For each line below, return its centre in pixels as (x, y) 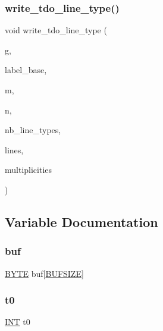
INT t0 (18, 322)
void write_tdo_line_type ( (56, 30)
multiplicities (29, 170)
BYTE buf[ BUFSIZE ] (44, 273)
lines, (14, 149)
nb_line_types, (33, 130)
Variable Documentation (81, 221)
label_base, (26, 70)
